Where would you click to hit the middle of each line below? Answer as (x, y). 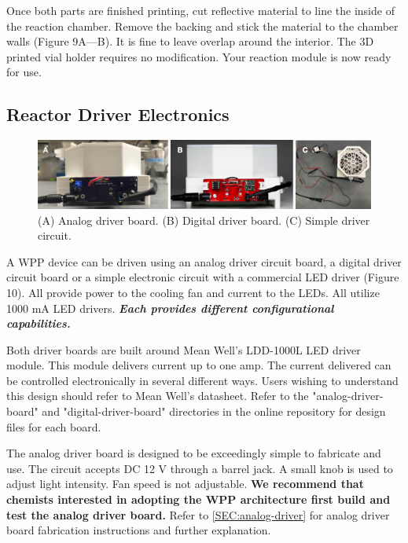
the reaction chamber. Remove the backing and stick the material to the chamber (202, 26)
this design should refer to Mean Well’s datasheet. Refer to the (158, 396)
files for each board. (54, 426)
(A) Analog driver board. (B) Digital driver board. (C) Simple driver (204, 220)
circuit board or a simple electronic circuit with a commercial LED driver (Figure (203, 277)
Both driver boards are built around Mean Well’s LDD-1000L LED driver (184, 349)
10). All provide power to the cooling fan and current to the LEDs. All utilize (193, 292)
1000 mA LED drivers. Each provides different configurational (170, 308)
